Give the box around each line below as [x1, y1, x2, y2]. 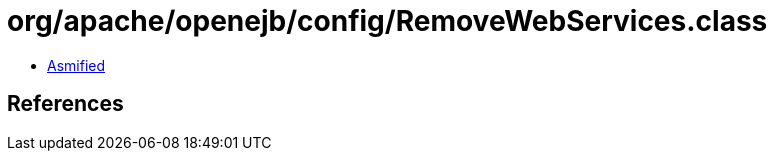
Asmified [47, 56, 106, 74]
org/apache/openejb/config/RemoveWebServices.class [7, 4, 768, 38]
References [7, 91, 124, 117]
